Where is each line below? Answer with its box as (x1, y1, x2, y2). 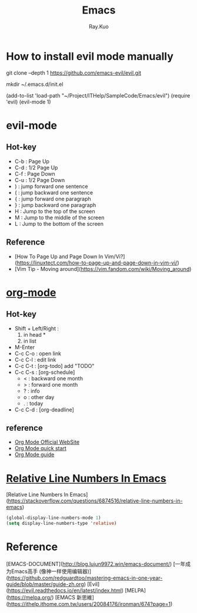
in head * (23, 331, 46, 338)
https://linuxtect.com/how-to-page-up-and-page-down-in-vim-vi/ (16, 259, 178, 266)
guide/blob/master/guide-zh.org (6, 580, 84, 588)
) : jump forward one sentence (14, 183, 88, 190)
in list (23, 337, 36, 344)
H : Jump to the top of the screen (14, 207, 95, 215)
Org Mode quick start (14, 445, 66, 452)
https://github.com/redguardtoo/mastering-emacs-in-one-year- (8, 574, 163, 581)
